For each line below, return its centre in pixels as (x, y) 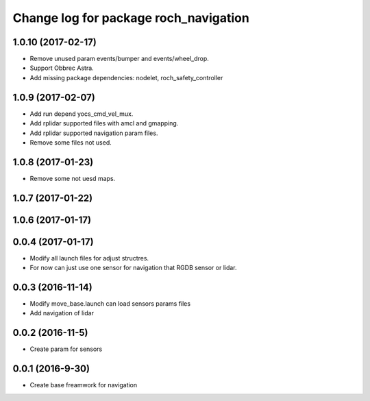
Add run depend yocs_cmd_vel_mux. (82, 114)
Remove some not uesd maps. (73, 178)
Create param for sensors (66, 349)
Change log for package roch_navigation (131, 18)
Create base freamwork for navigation (84, 385)
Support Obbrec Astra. (62, 68)
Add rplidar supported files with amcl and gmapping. (104, 123)
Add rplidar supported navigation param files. (94, 133)
